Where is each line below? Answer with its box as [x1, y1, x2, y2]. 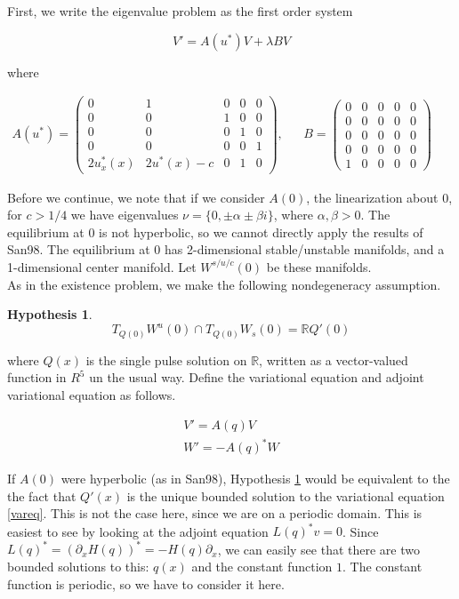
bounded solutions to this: [7, 557, 149, 576]
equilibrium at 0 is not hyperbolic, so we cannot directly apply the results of [7, 222, 423, 241]
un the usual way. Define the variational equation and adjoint [89, 368, 424, 387]
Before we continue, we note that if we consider [7, 188, 265, 206]
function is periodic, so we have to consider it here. [7, 574, 285, 593]
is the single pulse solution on [85, 350, 247, 369]
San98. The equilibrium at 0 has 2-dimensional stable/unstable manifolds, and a [7, 240, 445, 259]
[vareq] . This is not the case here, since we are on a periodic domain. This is [7, 504, 423, 523]
